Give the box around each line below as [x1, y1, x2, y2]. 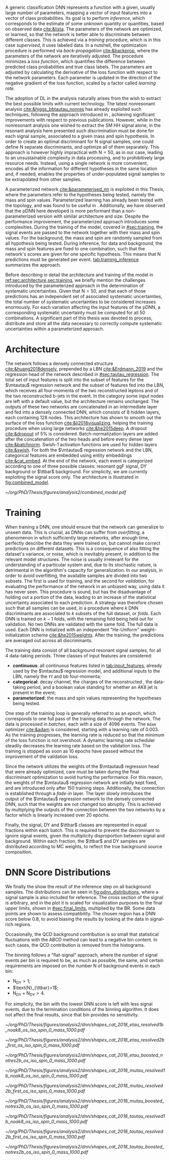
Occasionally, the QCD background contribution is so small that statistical [5, 931, 159, 937]
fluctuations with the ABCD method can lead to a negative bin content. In [5, 936, 158, 943]
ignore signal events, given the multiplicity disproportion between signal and [5, 832, 165, 838]
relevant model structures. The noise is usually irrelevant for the [5, 556, 139, 562]
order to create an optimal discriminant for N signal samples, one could [5, 138, 154, 144]
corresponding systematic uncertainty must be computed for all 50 [5, 310, 146, 315]
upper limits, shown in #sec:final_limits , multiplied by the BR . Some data [5, 905, 155, 911]
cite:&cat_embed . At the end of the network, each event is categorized [5, 457, 153, 463]
